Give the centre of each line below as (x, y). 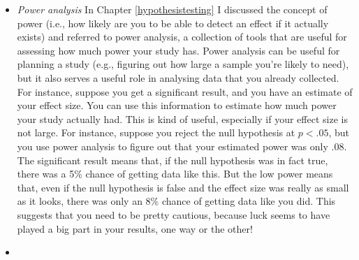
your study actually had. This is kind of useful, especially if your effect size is (182, 118)
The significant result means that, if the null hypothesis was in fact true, (173, 160)
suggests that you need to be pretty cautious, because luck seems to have (174, 214)
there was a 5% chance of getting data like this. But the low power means (175, 174)
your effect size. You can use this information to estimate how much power (177, 105)
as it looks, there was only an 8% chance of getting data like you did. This (176, 201)
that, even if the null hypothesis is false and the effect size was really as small (183, 187)
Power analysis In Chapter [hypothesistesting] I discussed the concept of (172, 9)
